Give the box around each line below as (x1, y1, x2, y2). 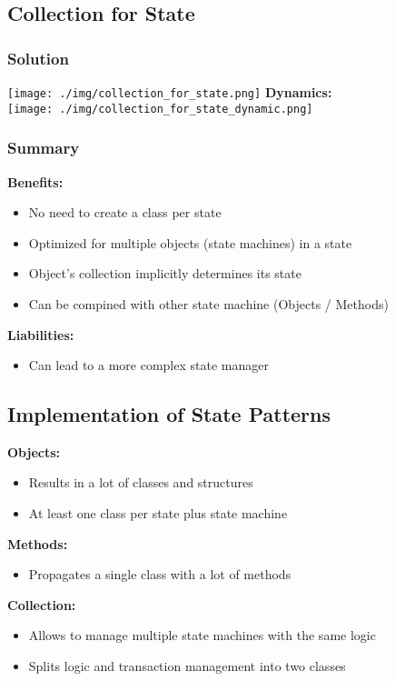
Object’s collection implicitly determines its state (28, 264, 301, 283)
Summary (7, 136, 80, 159)
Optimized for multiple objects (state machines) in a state (28, 233, 352, 252)
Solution (7, 46, 69, 69)
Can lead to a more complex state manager (28, 356, 269, 375)
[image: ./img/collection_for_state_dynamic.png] (7, 102, 313, 115)
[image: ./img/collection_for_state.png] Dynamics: (7, 83, 332, 101)
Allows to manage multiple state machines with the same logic (28, 626, 376, 645)
